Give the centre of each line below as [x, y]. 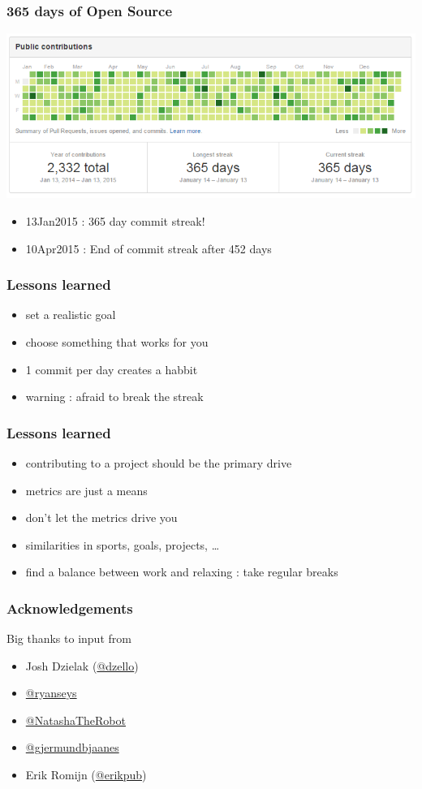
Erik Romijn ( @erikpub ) [86, 775]
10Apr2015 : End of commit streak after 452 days [149, 248]
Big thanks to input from [69, 638]
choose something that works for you [117, 341]
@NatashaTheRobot [75, 720]
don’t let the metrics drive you [101, 517]
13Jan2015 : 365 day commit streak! [115, 220]
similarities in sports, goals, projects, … [123, 544]
